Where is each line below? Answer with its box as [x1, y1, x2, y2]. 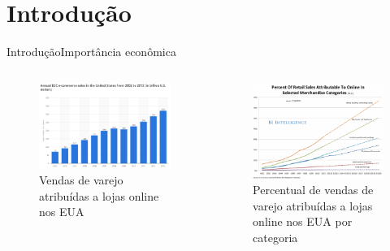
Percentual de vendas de [253, 181, 374, 198]
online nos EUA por [253, 213, 353, 230]
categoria [253, 228, 298, 245]
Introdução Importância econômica [6, 43, 176, 60]
